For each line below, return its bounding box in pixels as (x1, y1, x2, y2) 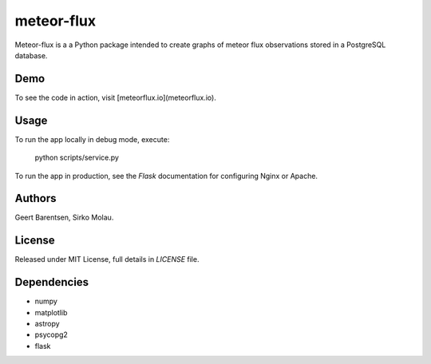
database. (14, 50, 48, 60)
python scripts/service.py (34, 152, 120, 163)
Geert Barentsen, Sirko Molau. (14, 212, 114, 223)
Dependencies (14, 275, 89, 289)
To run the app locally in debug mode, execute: (14, 134, 170, 144)
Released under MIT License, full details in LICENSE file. (14, 255, 200, 264)
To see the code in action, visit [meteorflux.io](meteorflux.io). (14, 93, 217, 102)
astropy (34, 319, 60, 329)
